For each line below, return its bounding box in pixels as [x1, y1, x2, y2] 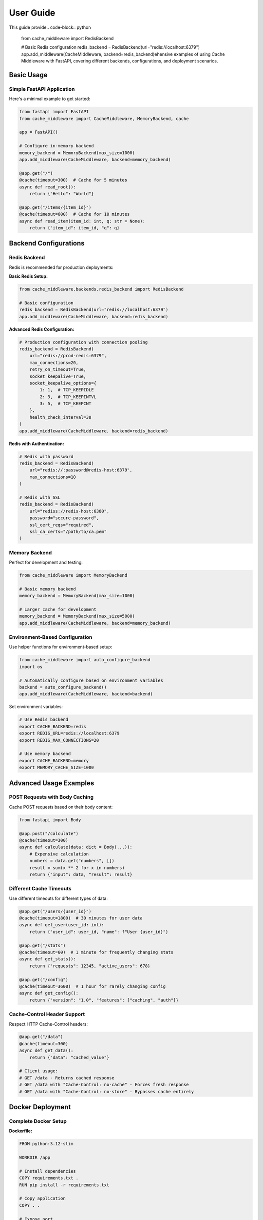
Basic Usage [9, 71, 48, 79]
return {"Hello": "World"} [29, 191, 94, 196]
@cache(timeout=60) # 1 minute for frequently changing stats [19, 950, 174, 955]
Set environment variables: [9, 704, 63, 710]
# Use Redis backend [19, 717, 68, 722]
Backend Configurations [9, 239, 85, 247]
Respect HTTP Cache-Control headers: [9, 1021, 88, 1027]
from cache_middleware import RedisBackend [21, 35, 114, 41]
